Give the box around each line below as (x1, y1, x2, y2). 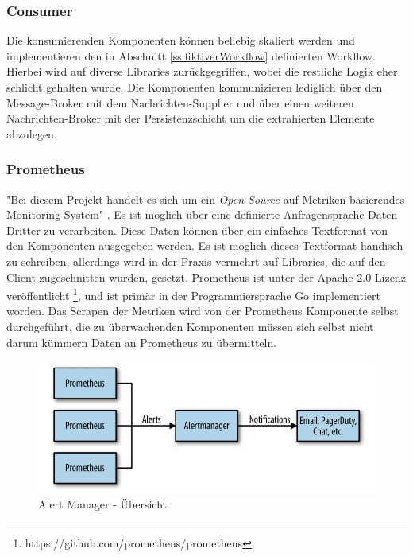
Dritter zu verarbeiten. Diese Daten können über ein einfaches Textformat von (6, 221, 388, 238)
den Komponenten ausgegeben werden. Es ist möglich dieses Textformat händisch (6, 237, 403, 254)
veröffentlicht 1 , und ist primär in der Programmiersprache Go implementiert (6, 285, 380, 303)
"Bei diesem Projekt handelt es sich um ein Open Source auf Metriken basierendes (6, 190, 405, 207)
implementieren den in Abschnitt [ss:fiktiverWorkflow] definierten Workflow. (6, 47, 376, 64)
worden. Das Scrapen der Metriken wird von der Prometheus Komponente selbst (6, 302, 399, 319)
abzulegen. (6, 125, 57, 142)
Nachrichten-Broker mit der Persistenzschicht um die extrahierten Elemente (6, 110, 375, 127)
